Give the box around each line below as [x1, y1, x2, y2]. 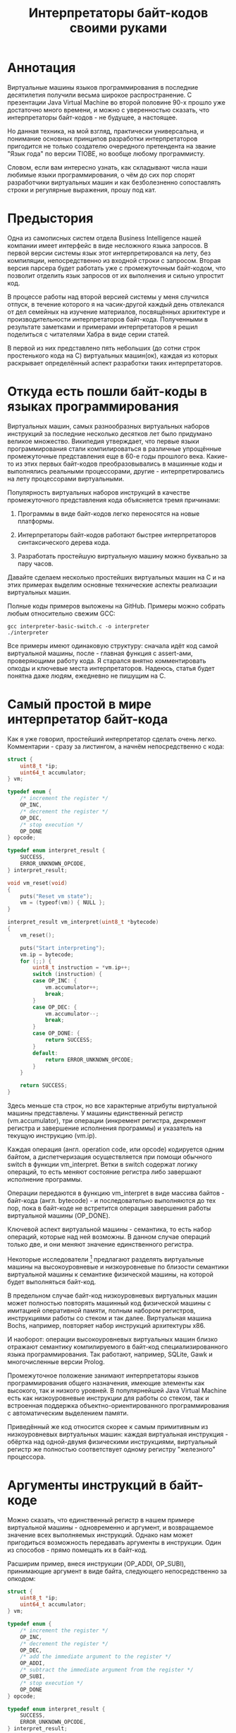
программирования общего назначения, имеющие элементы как [7, 1378, 205, 1387]
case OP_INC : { [32, 977, 77, 985]
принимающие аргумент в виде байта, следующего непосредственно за [7, 1567, 228, 1575]
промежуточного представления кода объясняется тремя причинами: [7, 495, 221, 504]
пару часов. [17, 559, 54, 568]
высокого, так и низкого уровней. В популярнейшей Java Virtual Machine [7, 1386, 227, 1394]
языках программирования [7, 399, 179, 415]
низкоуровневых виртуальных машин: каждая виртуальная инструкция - [7, 1430, 229, 1438]
